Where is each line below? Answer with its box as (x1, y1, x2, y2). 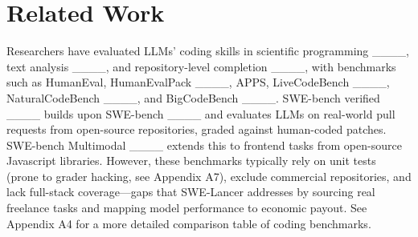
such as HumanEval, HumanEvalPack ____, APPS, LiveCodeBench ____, (6, 74, 390, 90)
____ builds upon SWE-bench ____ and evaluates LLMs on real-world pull (6, 105, 395, 122)
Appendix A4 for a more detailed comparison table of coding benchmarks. (6, 215, 371, 231)
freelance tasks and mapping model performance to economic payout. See (6, 199, 367, 216)
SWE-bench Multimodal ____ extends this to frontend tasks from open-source (6, 136, 402, 153)
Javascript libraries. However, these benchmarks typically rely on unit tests (6, 152, 376, 169)
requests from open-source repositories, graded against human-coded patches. (6, 121, 387, 138)
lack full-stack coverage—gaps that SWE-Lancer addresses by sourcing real (6, 183, 375, 200)
